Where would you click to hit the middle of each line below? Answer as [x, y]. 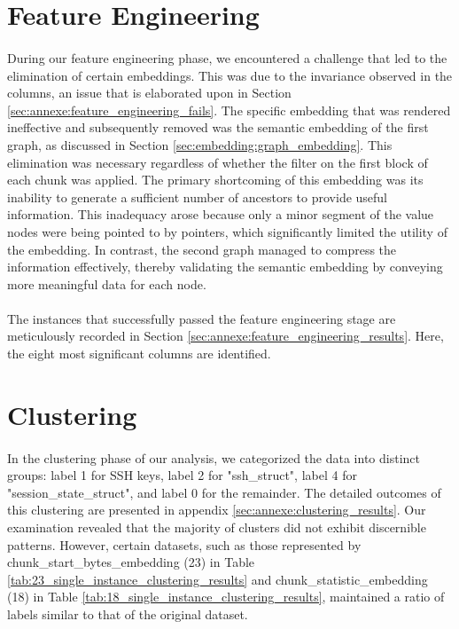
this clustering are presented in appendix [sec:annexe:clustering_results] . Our [217, 510]
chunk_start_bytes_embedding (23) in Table [131, 562]
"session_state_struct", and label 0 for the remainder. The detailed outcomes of [224, 492]
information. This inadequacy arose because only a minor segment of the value [221, 214]
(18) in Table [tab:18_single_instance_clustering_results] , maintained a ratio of [226, 597]
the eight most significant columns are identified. [139, 354]
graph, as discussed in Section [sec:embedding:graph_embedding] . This [200, 144]
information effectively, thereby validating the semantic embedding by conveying [225, 267]
